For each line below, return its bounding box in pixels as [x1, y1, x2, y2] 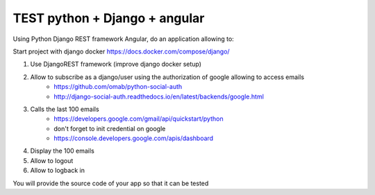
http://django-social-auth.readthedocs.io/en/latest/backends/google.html [53, 92, 264, 101]
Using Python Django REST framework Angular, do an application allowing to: [12, 35, 234, 43]
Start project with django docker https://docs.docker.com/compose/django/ [12, 47, 230, 56]
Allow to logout [30, 156, 74, 164]
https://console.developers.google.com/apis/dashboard [53, 134, 214, 142]
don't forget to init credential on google [53, 124, 166, 133]
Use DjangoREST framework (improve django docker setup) [30, 60, 201, 69]
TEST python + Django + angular [12, 10, 205, 26]
